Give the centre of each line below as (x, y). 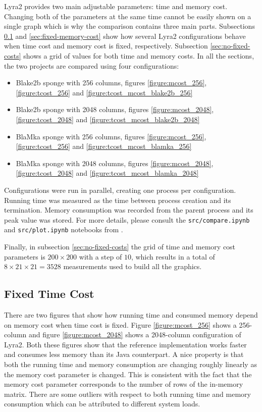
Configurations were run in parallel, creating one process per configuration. (120, 190)
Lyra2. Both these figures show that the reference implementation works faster (125, 344)
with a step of (100, 256)
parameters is (25, 256)
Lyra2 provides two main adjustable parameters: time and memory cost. (116, 6)
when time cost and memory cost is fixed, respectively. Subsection (106, 46)
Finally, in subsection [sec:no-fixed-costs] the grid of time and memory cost (120, 246)
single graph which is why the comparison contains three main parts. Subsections (129, 26)
